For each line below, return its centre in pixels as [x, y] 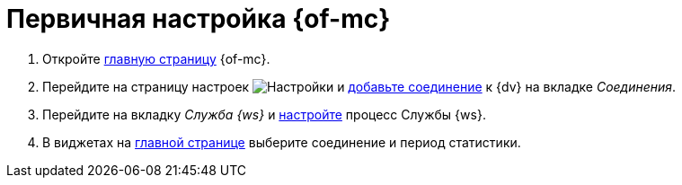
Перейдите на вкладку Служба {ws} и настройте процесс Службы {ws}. [264, 114]
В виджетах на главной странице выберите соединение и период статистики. [282, 142]
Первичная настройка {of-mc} [199, 19]
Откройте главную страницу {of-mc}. [156, 58]
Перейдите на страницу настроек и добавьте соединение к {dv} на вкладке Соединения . [359, 86]
